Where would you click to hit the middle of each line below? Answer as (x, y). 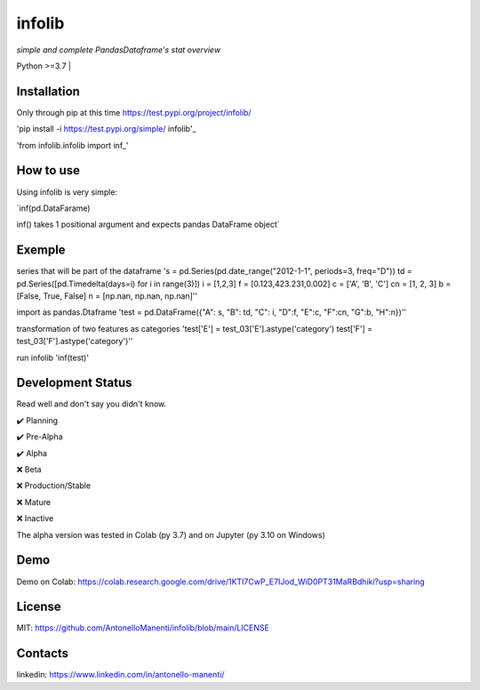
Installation (48, 91)
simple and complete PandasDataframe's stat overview (119, 50)
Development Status (74, 383)
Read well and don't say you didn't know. (92, 404)
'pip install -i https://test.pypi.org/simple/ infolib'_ (106, 129)
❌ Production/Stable (54, 485)
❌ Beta (29, 469)
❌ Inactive (35, 518)
